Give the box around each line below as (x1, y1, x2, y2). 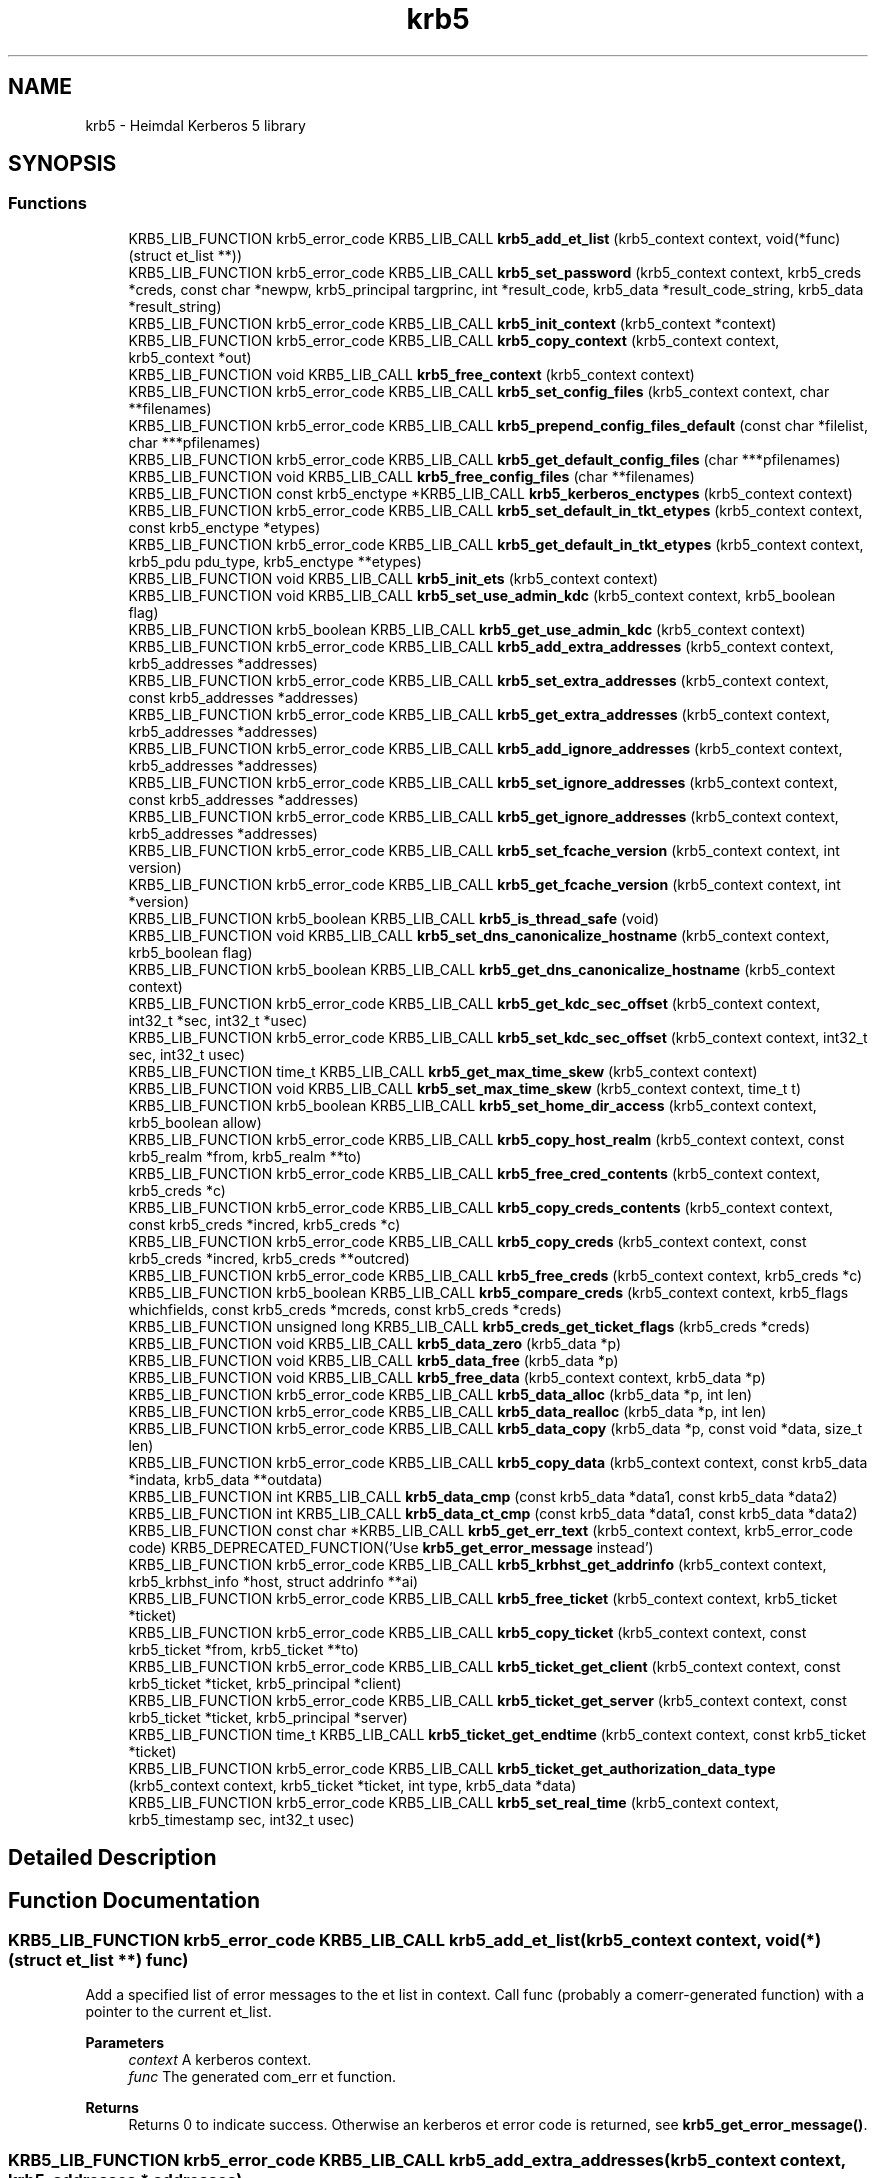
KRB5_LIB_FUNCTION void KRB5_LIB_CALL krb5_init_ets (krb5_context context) (128, 569, 659, 587)
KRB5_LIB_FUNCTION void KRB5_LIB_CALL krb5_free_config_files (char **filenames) (128, 467, 695, 485)
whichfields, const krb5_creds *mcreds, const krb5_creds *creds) (128, 1300, 562, 1318)
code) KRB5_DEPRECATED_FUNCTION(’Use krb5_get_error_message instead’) (128, 1538, 654, 1556)
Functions (8, 193, 87, 214)
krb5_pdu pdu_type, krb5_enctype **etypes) (128, 552, 422, 570)
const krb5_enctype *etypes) (128, 518, 321, 536)
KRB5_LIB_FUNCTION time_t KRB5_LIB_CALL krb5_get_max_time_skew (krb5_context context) (128, 1062, 758, 1080)
